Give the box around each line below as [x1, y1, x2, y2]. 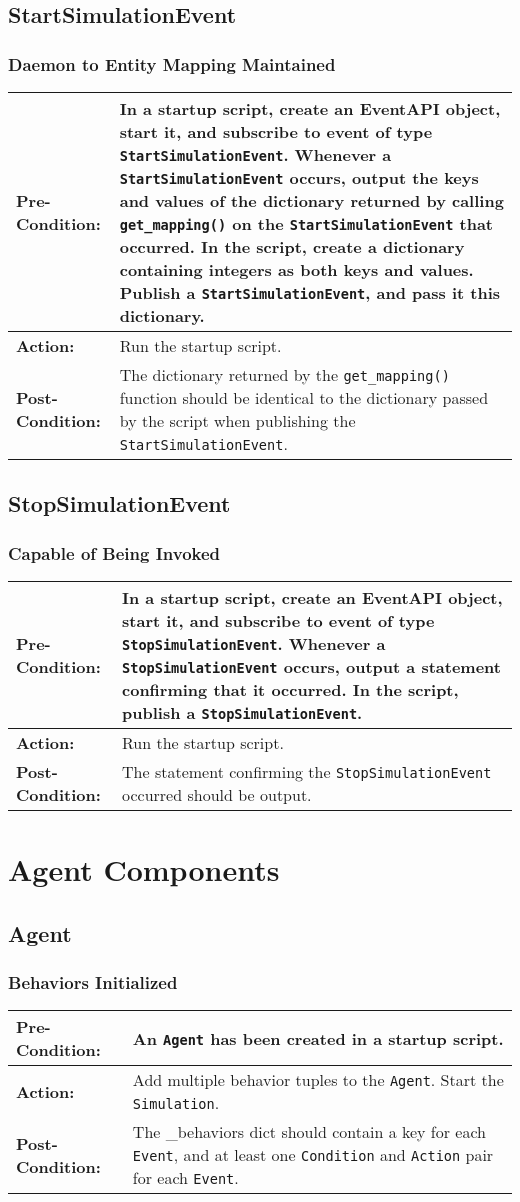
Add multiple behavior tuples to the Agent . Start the [132, 1068, 504, 1092]
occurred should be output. [122, 783, 312, 806]
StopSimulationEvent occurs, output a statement [122, 655, 501, 678]
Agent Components [8, 849, 280, 890]
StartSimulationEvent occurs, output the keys [119, 166, 479, 189]
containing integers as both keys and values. [119, 258, 474, 281]
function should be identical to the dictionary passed [119, 386, 489, 409]
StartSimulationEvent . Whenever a [119, 143, 392, 166]
